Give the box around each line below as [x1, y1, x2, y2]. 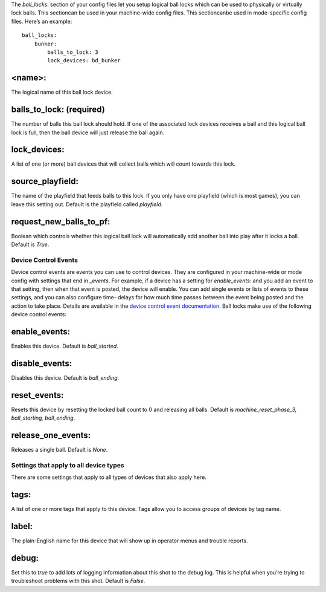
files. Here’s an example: [11, 18, 72, 25]
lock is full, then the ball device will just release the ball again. [11, 129, 165, 136]
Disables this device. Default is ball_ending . [11, 374, 120, 381]
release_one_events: [11, 430, 91, 441]
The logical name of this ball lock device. [11, 88, 113, 96]
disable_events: [11, 358, 72, 368]
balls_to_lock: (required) [11, 105, 105, 115]
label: [11, 521, 33, 532]
